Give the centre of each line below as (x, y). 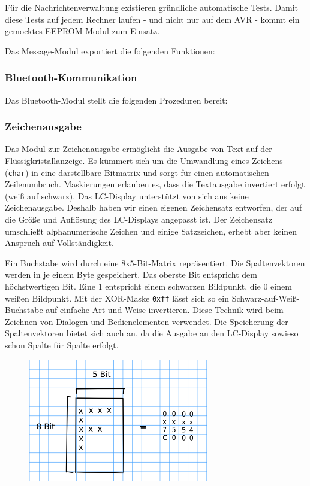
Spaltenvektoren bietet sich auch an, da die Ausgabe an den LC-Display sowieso (152, 333)
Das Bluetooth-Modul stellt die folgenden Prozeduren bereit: (116, 100)
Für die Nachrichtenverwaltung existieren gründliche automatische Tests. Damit (152, 7)
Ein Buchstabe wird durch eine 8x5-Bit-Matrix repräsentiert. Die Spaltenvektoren (155, 262)
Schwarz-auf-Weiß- (266, 298)
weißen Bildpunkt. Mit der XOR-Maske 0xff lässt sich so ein (117, 298)
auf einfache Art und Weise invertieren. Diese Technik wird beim (165, 310)
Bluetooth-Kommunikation (71, 78)
